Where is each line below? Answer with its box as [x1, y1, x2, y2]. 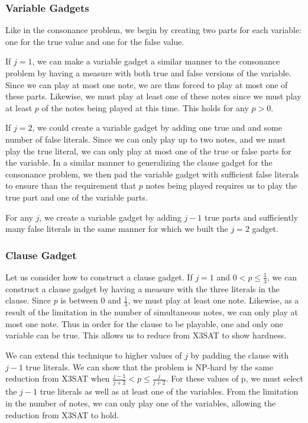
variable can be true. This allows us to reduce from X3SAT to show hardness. [5, 329, 287, 341]
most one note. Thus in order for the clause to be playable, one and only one [5, 317, 283, 330]
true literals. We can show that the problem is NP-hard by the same [25, 360, 273, 373]
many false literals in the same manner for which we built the [5, 222, 228, 235]
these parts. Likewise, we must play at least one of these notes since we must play [5, 90, 301, 102]
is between [60, 294, 98, 306]
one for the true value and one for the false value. [5, 35, 184, 47]
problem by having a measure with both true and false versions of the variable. [5, 67, 291, 79]
